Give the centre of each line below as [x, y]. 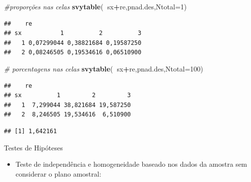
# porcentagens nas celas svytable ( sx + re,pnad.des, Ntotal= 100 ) [104, 68]
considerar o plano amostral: [58, 173]
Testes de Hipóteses [33, 147]
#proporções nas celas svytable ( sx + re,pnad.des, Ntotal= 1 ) [95, 6]
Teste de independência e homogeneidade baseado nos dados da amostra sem [131, 164]
